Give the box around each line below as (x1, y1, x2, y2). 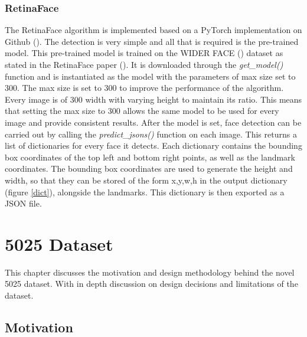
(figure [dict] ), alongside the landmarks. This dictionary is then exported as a (5, 185, 285, 198)
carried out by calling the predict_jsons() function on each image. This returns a (5, 127, 297, 140)
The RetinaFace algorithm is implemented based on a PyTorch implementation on (5, 24, 302, 36)
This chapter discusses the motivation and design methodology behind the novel (5, 266, 295, 278)
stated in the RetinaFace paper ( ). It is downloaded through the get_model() (5, 58, 283, 70)
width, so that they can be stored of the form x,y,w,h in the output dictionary (5, 174, 288, 186)
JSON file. (5, 197, 42, 210)
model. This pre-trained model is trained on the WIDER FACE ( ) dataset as (5, 47, 283, 59)
